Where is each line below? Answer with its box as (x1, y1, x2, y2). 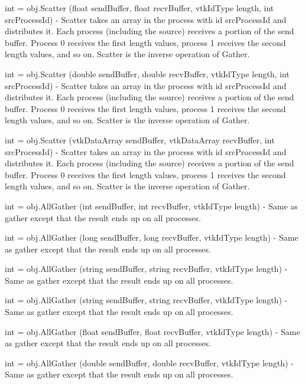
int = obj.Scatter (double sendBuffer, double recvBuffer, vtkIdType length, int (5, 67, 290, 80)
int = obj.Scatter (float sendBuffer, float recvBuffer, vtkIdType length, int (5, 2, 274, 14)
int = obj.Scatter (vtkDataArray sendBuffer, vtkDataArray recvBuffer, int (5, 133, 275, 146)
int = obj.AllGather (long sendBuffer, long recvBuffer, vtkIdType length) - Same (5, 231, 298, 244)
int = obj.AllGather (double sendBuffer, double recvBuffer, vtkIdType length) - (5, 356, 294, 369)
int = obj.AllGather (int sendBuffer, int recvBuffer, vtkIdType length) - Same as (5, 199, 298, 212)
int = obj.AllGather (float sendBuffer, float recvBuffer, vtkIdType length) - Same (5, 325, 300, 337)
